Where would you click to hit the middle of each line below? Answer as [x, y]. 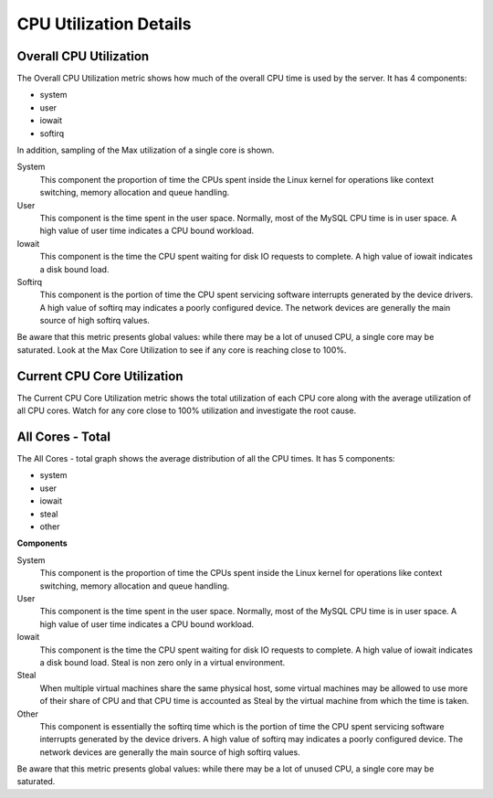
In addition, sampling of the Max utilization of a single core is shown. [146, 150]
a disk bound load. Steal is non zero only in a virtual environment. [163, 662]
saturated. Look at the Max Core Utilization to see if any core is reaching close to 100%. [182, 350]
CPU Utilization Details [104, 24]
